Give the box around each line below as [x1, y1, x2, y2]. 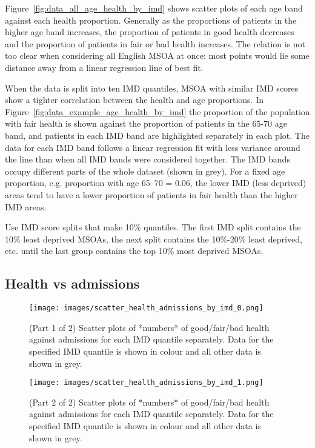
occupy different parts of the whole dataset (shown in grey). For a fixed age [5, 164, 285, 177]
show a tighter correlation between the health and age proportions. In [5, 93, 264, 106]
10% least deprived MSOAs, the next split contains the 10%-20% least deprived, [5, 232, 302, 245]
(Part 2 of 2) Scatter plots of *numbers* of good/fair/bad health [29, 395, 270, 408]
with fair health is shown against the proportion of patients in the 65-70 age [5, 117, 287, 130]
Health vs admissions [5, 274, 140, 293]
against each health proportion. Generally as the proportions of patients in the [5, 13, 297, 26]
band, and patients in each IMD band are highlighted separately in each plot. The [5, 129, 310, 141]
